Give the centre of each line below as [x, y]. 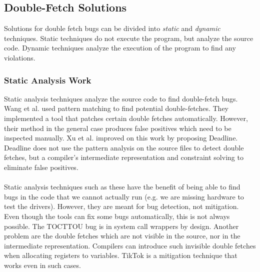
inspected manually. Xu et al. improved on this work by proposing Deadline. [121, 138]
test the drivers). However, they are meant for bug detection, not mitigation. [121, 206]
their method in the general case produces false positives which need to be [118, 128]
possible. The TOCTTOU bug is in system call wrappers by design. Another [121, 226]
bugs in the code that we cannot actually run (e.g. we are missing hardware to [124, 196]
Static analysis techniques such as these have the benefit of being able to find [122, 187]
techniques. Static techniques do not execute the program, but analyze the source [129, 38]
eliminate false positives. [41, 167]
